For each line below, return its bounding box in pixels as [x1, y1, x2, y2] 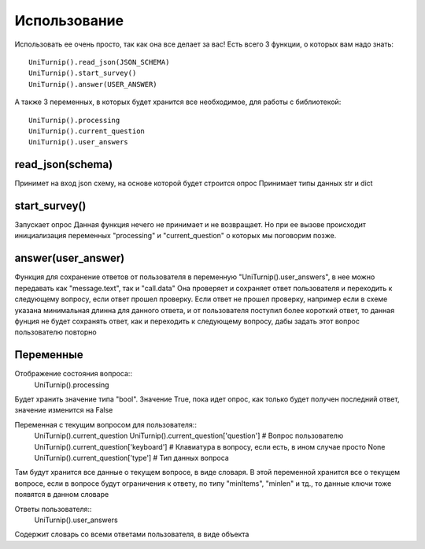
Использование [14, 12, 124, 29]
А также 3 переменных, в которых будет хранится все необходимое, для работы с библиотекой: [14, 97, 342, 106]
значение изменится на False [14, 405, 113, 415]
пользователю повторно [14, 327, 98, 337]
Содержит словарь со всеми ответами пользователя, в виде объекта [14, 529, 249, 540]
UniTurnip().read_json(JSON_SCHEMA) [28, 58, 170, 66]
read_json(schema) [14, 158, 113, 171]
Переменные [14, 348, 84, 362]
